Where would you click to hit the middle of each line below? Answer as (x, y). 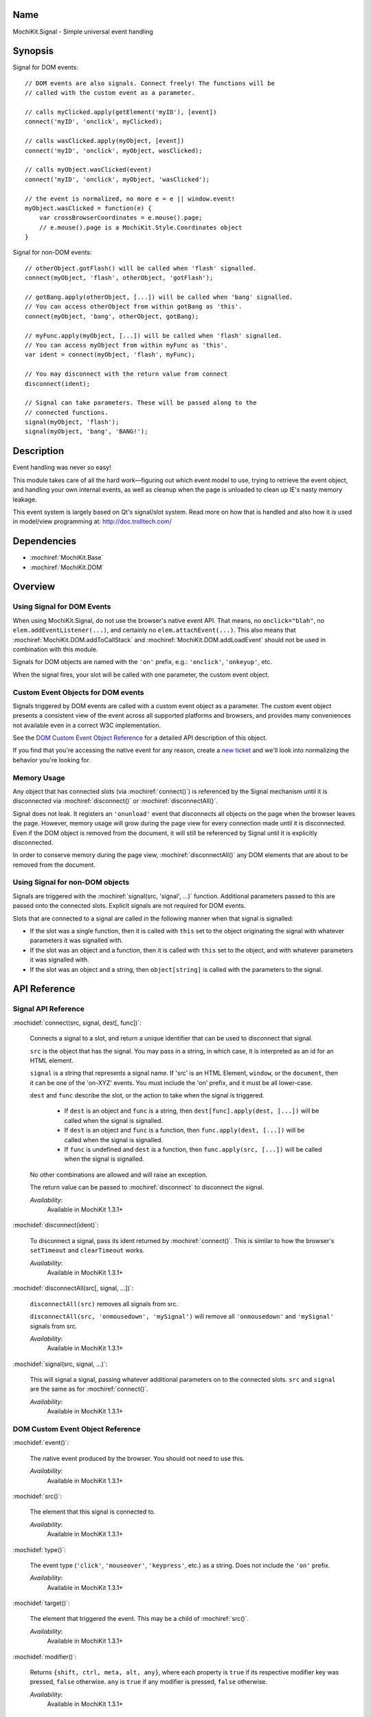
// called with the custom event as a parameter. (110, 93)
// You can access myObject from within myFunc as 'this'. (126, 345)
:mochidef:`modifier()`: (45, 1657)
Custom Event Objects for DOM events (78, 692)
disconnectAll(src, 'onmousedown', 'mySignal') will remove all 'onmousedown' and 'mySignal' (182, 1317)
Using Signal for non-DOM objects (71, 883)
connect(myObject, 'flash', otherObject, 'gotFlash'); (119, 278)
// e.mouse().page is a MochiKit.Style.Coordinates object (140, 227)
